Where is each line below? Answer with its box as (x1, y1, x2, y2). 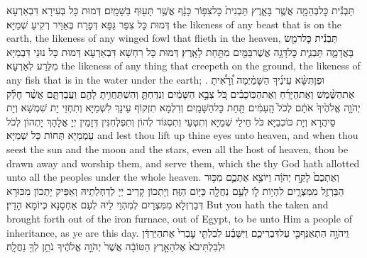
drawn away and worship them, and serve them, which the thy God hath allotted (6, 155, 360, 170)
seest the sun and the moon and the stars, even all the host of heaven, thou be (6, 141, 349, 156)
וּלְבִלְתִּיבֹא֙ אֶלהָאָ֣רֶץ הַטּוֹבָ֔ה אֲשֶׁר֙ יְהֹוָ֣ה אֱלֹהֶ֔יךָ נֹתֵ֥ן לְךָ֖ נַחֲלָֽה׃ (6, 239, 226, 254)
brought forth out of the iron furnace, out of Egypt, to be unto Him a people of (6, 211, 352, 225)
